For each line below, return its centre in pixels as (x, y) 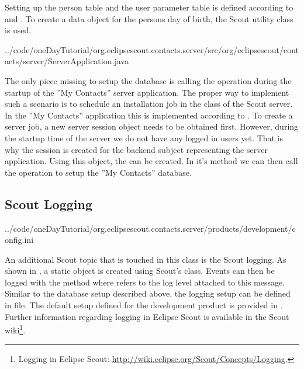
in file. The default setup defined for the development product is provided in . (144, 305)
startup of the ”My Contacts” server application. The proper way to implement (147, 92)
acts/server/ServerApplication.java (67, 61)
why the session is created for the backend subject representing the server (136, 149)
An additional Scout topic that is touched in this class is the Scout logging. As (146, 259)
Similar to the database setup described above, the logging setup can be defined (148, 293)
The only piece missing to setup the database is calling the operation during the (148, 80)
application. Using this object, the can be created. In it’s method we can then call (151, 161)
